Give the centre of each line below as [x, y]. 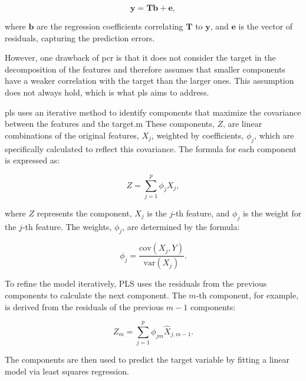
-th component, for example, [247, 295]
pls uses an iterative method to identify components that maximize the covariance [153, 112]
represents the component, [84, 213]
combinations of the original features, [72, 135]
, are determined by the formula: [181, 226]
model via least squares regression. [67, 371]
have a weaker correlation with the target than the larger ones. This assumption [149, 81]
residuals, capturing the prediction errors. [80, 37]
